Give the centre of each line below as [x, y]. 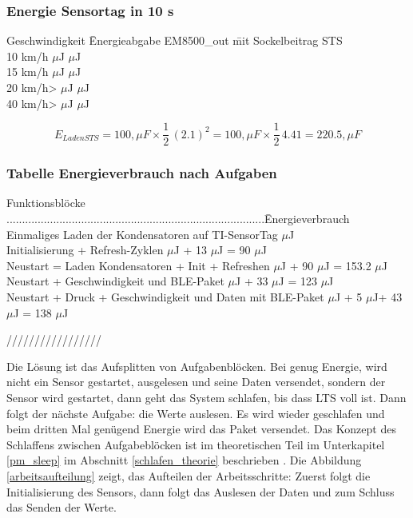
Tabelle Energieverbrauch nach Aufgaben [142, 173]
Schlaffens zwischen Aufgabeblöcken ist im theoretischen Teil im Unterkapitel [196, 444]
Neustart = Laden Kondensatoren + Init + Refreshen [138, 265]
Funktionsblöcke [46, 203]
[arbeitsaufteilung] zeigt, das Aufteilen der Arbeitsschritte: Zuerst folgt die [189, 475]
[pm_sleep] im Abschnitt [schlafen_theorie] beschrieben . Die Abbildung [184, 460]
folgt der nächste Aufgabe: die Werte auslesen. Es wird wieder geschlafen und [196, 413]
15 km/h [28, 72]
